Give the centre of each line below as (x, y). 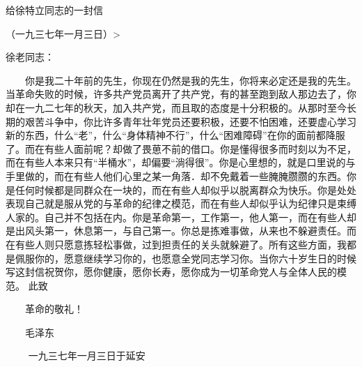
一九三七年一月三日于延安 (87, 355)
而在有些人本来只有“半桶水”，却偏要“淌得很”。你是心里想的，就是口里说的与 (181, 162)
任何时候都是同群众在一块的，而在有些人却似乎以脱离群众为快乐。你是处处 (186, 189)
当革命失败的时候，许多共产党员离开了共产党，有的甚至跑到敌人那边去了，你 (181, 94)
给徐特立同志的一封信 (54, 10)
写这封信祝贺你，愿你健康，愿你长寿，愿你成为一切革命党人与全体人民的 (171, 272)
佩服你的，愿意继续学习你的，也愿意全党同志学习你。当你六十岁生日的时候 (186, 258)
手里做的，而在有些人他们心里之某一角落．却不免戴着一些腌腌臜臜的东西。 (176, 175)
